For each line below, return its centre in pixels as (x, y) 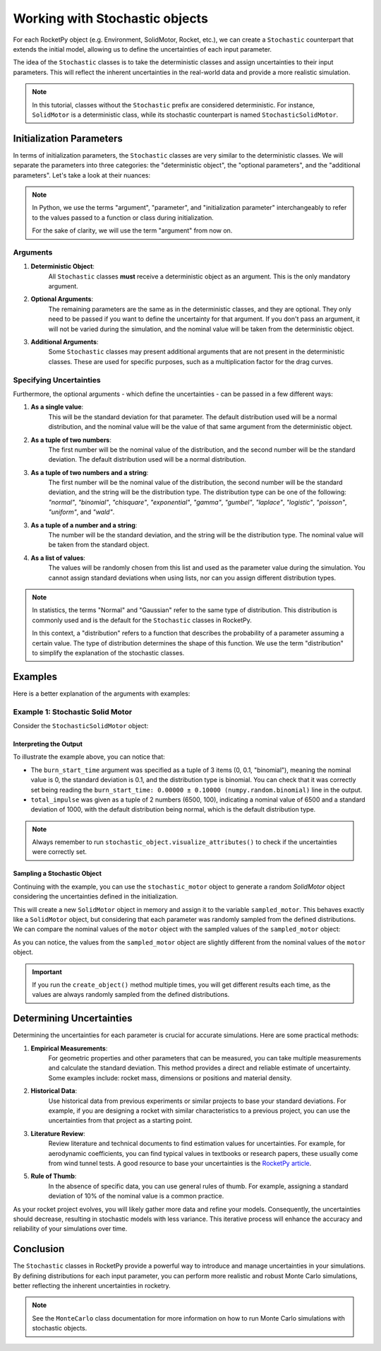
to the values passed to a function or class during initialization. (123, 217)
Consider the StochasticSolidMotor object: (81, 725)
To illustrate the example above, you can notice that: (89, 757)
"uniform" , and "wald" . (81, 512)
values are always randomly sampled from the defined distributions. (131, 995)
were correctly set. (60, 852)
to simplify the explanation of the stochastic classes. (108, 653)
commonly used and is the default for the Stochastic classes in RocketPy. (142, 620)
